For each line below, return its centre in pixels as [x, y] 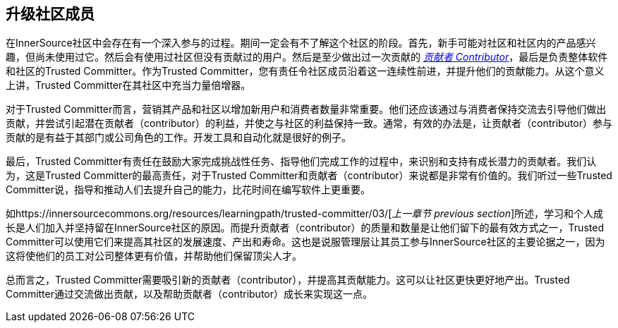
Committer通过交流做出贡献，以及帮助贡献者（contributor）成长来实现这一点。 [189, 294]
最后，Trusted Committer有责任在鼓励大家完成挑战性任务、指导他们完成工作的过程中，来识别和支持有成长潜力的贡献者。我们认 [301, 162]
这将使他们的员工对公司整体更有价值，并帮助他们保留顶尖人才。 [154, 256]
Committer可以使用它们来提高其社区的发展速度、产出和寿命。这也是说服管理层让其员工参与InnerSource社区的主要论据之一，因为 [305, 242]
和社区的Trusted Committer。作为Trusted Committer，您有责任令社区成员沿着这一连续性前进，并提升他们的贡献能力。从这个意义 [305, 71]
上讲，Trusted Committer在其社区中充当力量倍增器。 [128, 85]
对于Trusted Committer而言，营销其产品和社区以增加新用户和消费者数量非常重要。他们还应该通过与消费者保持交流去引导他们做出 [306, 109]
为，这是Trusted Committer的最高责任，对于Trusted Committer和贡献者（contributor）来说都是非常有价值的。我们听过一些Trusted [309, 176]
